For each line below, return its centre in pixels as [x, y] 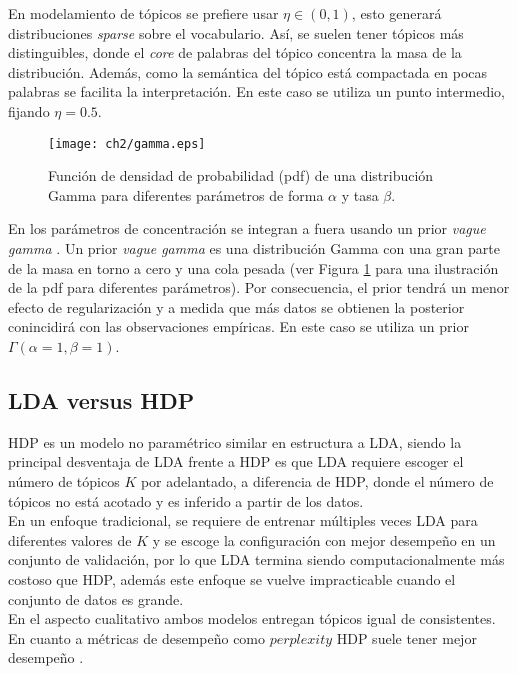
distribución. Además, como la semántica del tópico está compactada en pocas [248, 71]
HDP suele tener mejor [406, 637]
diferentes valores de [70, 539]
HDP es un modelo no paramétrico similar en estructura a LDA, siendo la [235, 441]
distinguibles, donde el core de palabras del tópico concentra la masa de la [235, 52]
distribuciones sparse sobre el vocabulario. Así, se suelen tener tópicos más [236, 32]
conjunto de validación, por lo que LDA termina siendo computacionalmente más [256, 559]
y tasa [360, 194]
